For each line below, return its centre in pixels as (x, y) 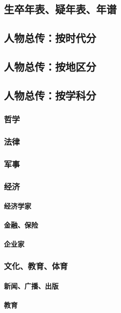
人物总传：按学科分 (50, 95)
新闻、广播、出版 (31, 285)
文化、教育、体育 (36, 265)
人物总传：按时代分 (50, 38)
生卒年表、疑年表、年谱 (60, 9)
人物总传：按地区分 (50, 66)
